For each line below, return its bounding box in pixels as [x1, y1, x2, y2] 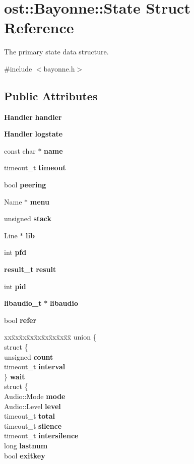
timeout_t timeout [4, 162, 66, 173]
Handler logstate [4, 128, 63, 139]
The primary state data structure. [4, 46, 109, 57]
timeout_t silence [4, 420, 62, 431]
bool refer [4, 314, 37, 325]
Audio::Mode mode [4, 390, 66, 401]
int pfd [4, 247, 27, 257]
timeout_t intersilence [4, 430, 79, 441]
